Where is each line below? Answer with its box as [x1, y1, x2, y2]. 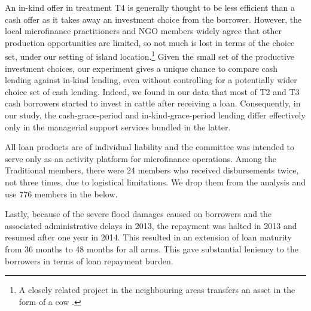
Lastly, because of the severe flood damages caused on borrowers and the [5, 208, 272, 220]
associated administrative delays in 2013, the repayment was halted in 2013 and [5, 219, 297, 231]
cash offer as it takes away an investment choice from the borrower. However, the [5, 13, 302, 25]
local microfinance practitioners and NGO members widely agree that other [5, 25, 282, 37]
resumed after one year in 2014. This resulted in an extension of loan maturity [5, 231, 292, 243]
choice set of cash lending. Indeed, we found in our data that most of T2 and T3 [5, 85, 300, 97]
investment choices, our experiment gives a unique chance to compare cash [5, 62, 278, 74]
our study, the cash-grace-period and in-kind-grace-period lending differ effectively [5, 109, 306, 121]
